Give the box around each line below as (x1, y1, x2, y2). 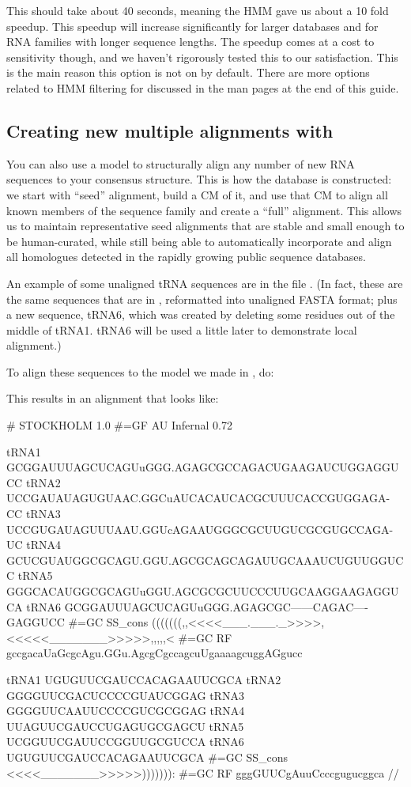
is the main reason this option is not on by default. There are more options (6, 64, 370, 81)
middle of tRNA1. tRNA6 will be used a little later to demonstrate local (6, 321, 357, 338)
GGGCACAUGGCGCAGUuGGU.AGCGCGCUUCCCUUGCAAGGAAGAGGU (6, 583, 399, 600)
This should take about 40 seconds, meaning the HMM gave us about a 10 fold (6, 2, 389, 18)
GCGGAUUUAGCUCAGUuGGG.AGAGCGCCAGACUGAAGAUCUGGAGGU (6, 459, 399, 475)
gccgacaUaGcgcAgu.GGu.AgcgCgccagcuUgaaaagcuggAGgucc (6, 645, 303, 661)
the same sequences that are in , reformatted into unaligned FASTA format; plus (6, 290, 398, 307)
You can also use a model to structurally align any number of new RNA (6, 155, 355, 172)
